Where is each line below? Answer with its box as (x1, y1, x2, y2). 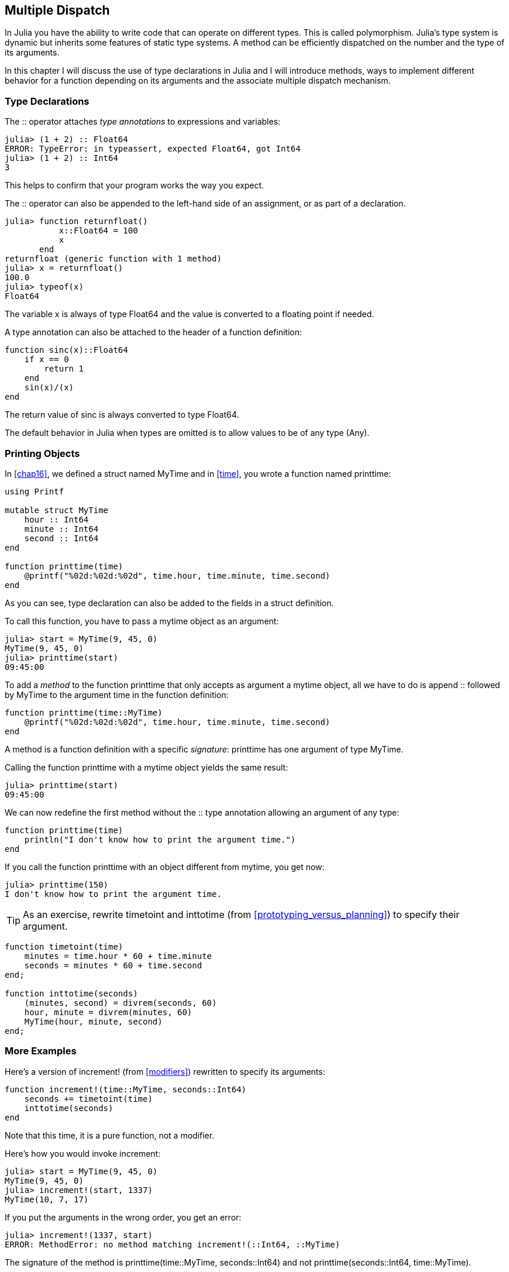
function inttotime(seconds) (5, 988, 138, 998)
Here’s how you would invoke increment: (5, 1148, 161, 1158)
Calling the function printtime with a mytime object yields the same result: (5, 762, 288, 772)
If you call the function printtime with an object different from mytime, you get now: (5, 861, 325, 872)
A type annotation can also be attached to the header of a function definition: (5, 327, 302, 338)
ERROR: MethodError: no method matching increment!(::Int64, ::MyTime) (5, 1239, 341, 1249)
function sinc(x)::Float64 (5, 345, 128, 355)
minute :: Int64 (24, 524, 99, 534)
